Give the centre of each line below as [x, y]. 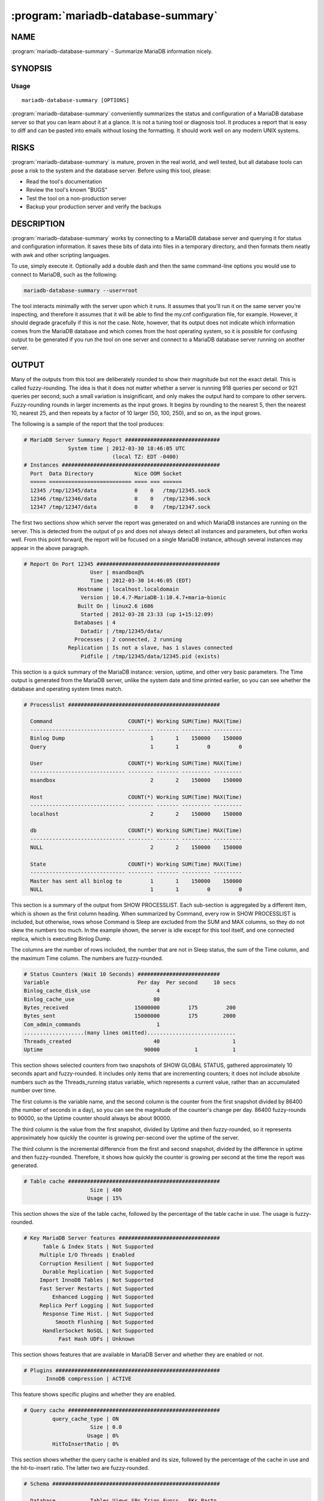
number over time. [34, 1090]
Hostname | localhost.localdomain [128, 589]
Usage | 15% [105, 1198]
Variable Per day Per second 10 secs [130, 982]
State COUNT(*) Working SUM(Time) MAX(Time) [136, 864]
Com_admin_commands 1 [92, 1024]
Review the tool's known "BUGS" [67, 190]
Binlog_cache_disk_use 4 [92, 991]
